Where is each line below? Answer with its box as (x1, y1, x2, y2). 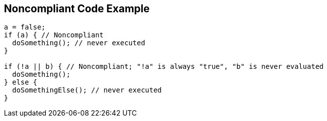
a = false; (4, 23, 46, 31)
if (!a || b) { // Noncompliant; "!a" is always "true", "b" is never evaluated (4, 62, 324, 71)
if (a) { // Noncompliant (4, 31, 104, 39)
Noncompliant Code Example (4, 2, 150, 15)
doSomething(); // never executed (12, 39, 145, 47)
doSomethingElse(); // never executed (12, 86, 162, 94)
